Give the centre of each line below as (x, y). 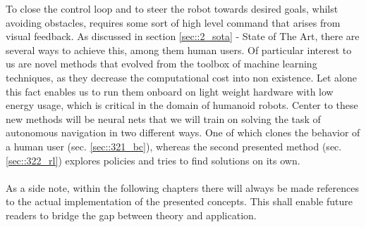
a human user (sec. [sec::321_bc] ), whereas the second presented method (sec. (174, 146)
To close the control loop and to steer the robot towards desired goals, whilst (172, 8)
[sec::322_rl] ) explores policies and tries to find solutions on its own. (153, 160)
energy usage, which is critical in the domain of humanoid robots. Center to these (182, 105)
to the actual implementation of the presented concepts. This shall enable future (179, 201)
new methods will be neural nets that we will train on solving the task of (163, 118)
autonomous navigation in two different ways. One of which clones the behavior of (183, 132)
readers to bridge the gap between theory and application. (131, 215)
